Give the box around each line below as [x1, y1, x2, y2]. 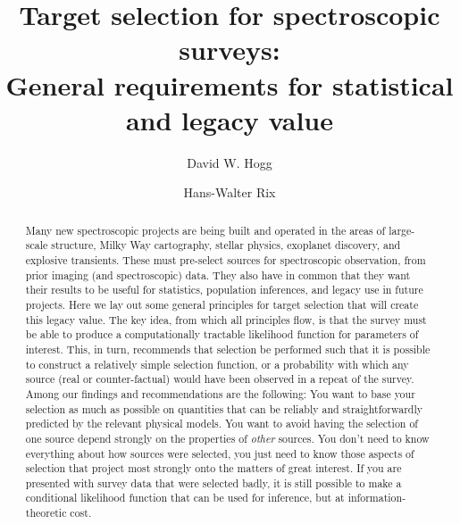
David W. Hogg [187, 153, 272, 171]
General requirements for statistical [5, 66, 454, 103]
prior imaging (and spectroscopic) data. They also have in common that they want [25, 267, 411, 282]
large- [389, 222, 415, 237]
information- [347, 490, 406, 505]
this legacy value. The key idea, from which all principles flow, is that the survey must [25, 312, 427, 327]
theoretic [25, 505, 67, 520]
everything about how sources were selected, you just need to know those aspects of [25, 445, 414, 461]
